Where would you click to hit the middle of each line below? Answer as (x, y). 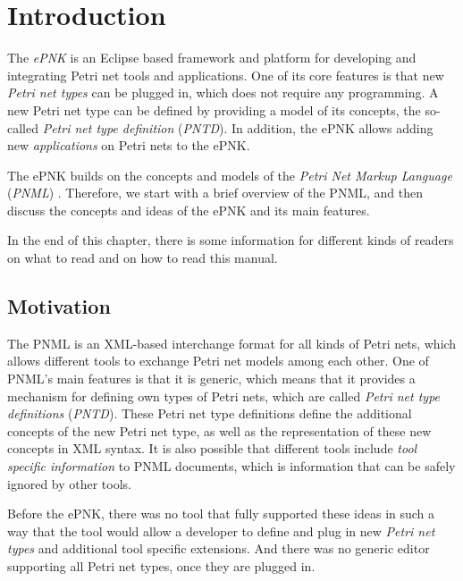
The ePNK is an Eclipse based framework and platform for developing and (212, 58)
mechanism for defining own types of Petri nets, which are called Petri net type (224, 396)
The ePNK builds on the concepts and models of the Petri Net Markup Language (230, 175)
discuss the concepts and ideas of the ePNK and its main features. (189, 210)
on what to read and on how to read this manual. (143, 258)
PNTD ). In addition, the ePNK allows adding (308, 127)
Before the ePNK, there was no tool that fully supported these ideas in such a (221, 514)
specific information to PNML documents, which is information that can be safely (231, 466)
